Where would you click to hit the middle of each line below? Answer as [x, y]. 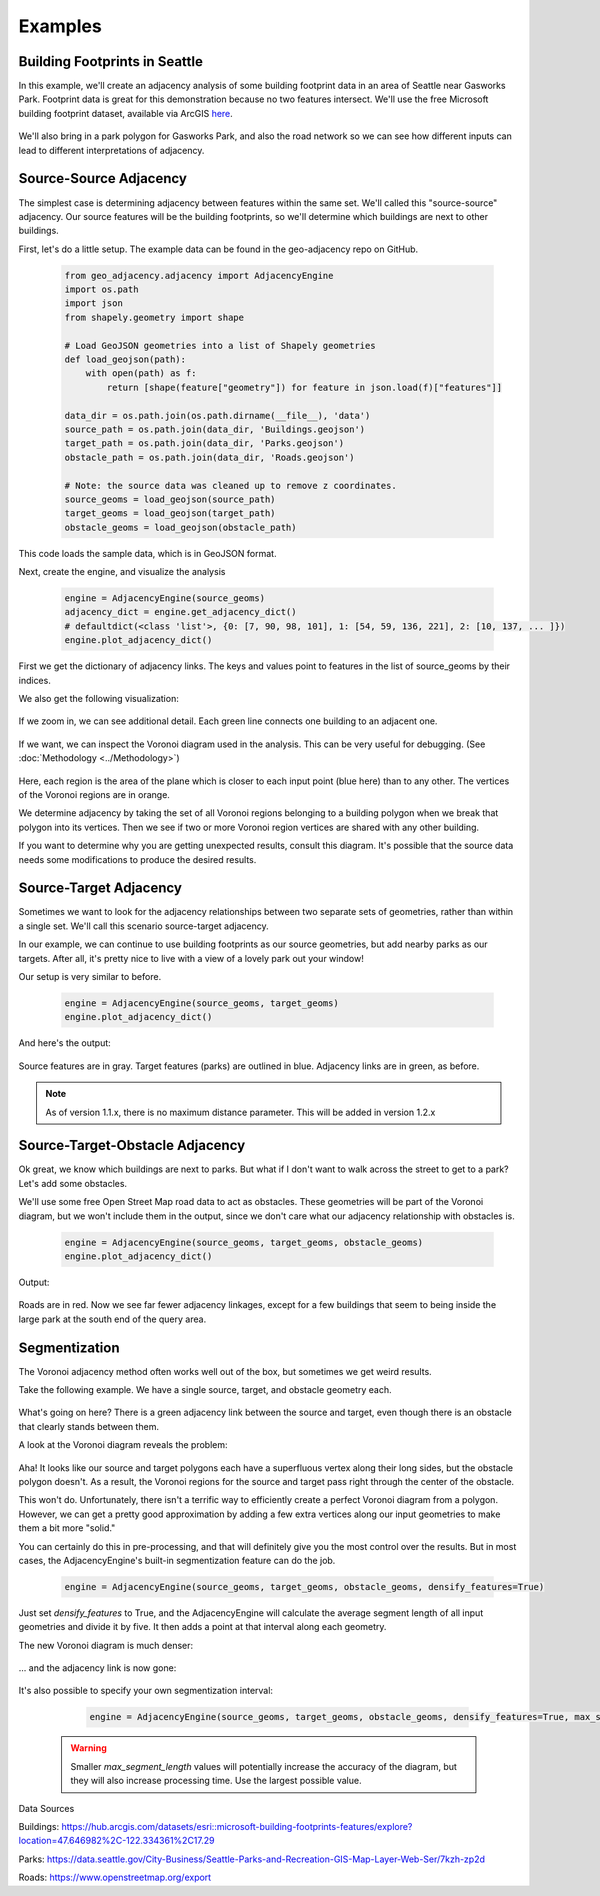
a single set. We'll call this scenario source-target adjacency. [143, 926]
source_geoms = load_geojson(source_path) [170, 499]
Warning [88, 1748]
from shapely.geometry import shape [154, 317]
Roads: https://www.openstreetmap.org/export [115, 1877]
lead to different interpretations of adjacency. [111, 150]
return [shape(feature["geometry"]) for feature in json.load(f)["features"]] [304, 387]
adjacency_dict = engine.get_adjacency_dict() [180, 612]
